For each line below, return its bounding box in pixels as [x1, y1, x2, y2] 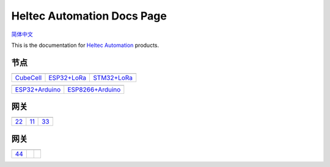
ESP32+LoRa [48, 73, 87, 82]
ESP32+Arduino [15, 85, 61, 94]
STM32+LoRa [92, 73, 133, 82]
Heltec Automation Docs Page [11, 9, 167, 23]
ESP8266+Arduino [67, 85, 121, 94]
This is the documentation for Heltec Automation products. [11, 41, 159, 49]
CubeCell [15, 73, 42, 82]
